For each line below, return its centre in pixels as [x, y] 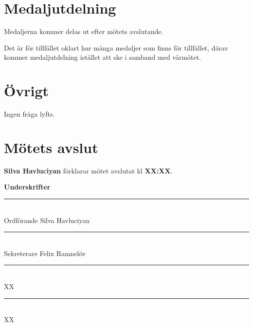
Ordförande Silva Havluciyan [47, 220]
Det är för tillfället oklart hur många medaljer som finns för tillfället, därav [116, 47]
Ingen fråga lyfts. [29, 114]
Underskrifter [27, 187]
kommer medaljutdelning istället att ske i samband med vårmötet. [103, 57]
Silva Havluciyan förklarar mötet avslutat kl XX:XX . [88, 170]
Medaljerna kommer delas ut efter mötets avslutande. [84, 31]
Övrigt [27, 91]
